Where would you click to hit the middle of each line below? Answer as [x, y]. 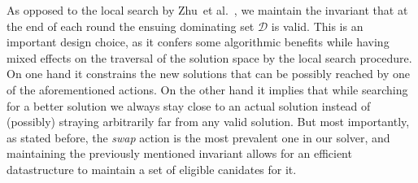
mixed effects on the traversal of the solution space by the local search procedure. [209, 57]
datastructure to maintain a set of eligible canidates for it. [152, 169]
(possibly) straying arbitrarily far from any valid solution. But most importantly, [208, 122]
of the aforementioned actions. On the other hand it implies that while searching [207, 89]
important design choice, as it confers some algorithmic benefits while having [198, 42]
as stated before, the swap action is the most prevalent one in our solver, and [198, 137]
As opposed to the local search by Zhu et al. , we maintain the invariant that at [207, 10]
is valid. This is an [317, 26]
